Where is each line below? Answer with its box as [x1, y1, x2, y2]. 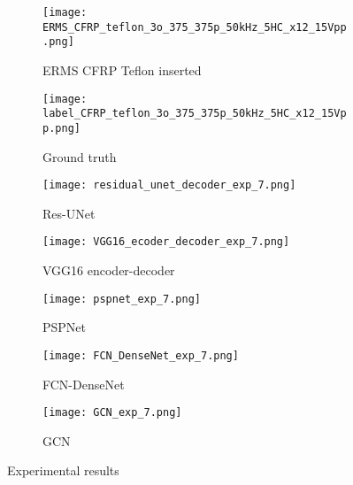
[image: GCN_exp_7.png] [42, 406, 182, 420]
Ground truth [42, 147, 117, 166]
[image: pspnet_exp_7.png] [42, 292, 201, 305]
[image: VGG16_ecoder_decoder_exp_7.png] [42, 235, 290, 249]
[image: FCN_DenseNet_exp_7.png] [42, 349, 239, 362]
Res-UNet [42, 204, 96, 222]
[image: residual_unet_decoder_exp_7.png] [42, 179, 296, 192]
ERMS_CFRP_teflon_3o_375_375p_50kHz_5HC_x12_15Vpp [42, 20, 347, 34]
